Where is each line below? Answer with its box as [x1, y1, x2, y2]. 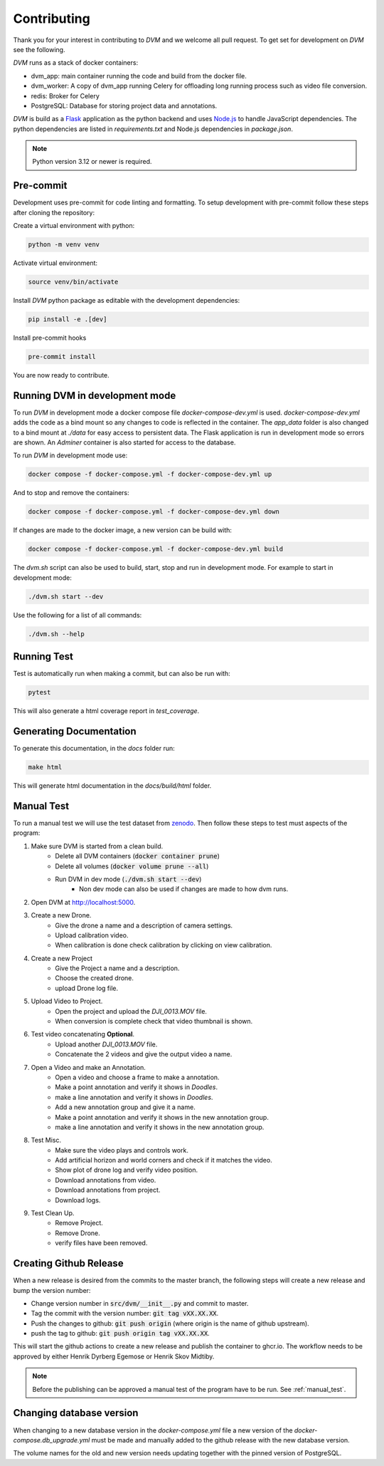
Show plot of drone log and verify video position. [55, 1165, 198, 1175]
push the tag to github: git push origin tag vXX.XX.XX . [31, 1329, 210, 1338]
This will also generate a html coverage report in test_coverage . [13, 707, 200, 715]
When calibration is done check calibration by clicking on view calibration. [55, 941, 272, 950]
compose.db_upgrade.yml [13, 1435, 90, 1444]
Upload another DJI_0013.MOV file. [55, 1040, 158, 1049]
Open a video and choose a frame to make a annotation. [55, 1073, 220, 1081]
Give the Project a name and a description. [55, 964, 180, 972]
